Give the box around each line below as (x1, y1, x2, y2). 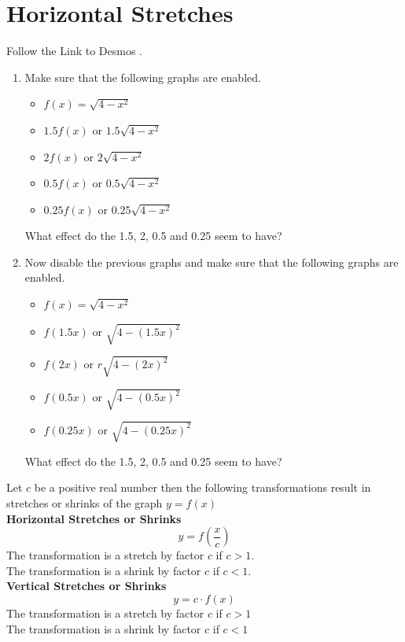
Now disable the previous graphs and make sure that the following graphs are (24, 253, 399, 270)
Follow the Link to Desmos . (6, 42, 142, 59)
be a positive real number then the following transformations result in (34, 479, 371, 496)
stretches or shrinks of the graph (6, 495, 163, 511)
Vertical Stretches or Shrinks (6, 577, 167, 594)
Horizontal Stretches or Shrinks (6, 510, 182, 526)
